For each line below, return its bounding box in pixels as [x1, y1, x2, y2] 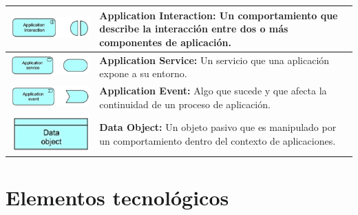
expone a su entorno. [99, 66, 187, 81]
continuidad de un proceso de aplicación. [99, 96, 271, 111]
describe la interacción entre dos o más [99, 21, 288, 36]
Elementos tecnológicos [6, 183, 229, 212]
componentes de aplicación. [99, 34, 231, 49]
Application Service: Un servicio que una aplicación [99, 52, 330, 67]
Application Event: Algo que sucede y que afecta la [99, 83, 327, 97]
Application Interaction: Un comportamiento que [99, 8, 338, 22]
